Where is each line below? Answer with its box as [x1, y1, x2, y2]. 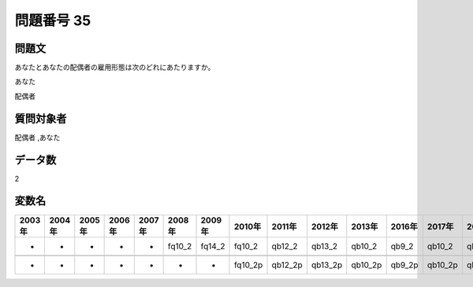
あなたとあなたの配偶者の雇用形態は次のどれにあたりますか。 [14, 63, 215, 72]
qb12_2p [271, 259, 303, 270]
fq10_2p [233, 259, 263, 270]
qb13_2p [311, 259, 343, 270]
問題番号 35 [14, 12, 91, 29]
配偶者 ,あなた [14, 132, 61, 142]
